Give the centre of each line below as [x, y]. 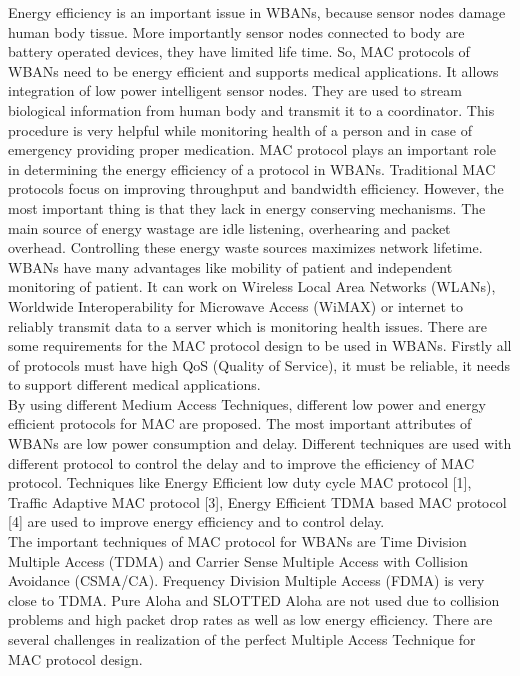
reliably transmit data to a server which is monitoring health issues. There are [248, 325]
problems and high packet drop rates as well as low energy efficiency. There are [250, 619]
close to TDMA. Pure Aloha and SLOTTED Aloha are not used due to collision [254, 599]
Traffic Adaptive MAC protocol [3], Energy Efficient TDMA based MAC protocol [257, 501]
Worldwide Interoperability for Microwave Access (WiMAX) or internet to [236, 305]
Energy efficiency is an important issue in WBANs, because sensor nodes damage [257, 12]
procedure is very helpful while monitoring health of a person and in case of [240, 129]
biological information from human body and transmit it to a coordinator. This [251, 109]
